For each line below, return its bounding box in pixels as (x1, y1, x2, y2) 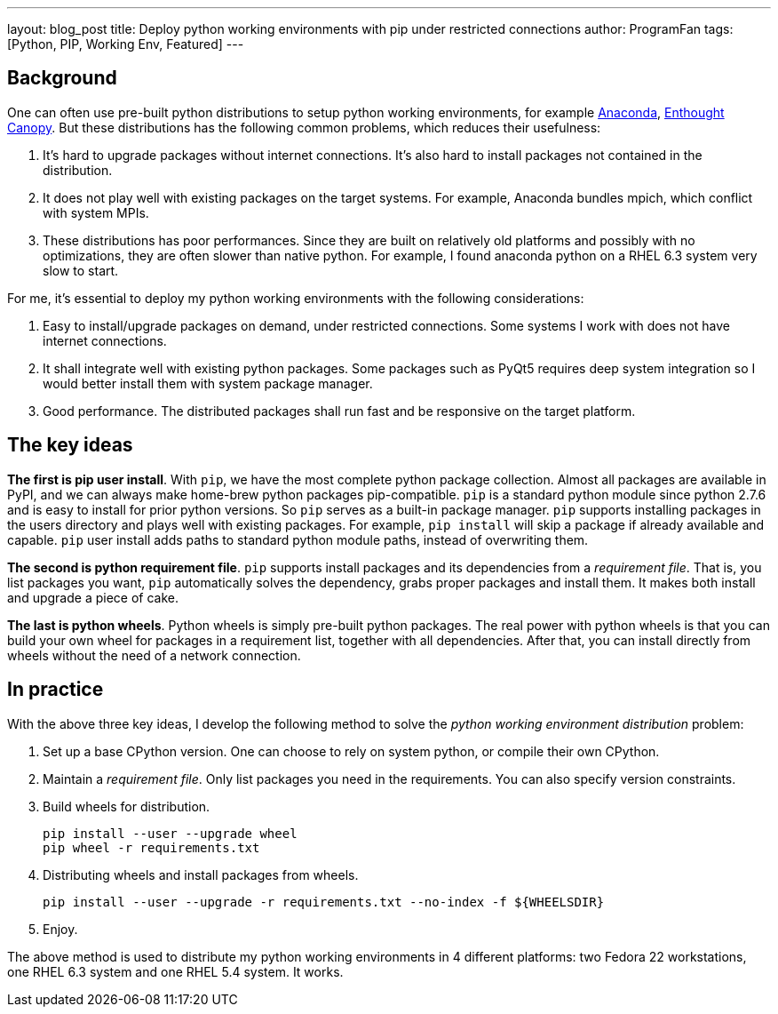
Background (7, 67, 117, 90)
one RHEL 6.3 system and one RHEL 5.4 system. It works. (7, 963, 344, 979)
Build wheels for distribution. (43, 798, 210, 814)
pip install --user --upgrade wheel (43, 826, 298, 841)
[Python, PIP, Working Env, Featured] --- (7, 36, 244, 52)
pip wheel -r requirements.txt (43, 840, 260, 855)
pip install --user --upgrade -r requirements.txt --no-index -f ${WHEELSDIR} (43, 894, 605, 909)
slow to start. (43, 262, 119, 278)
